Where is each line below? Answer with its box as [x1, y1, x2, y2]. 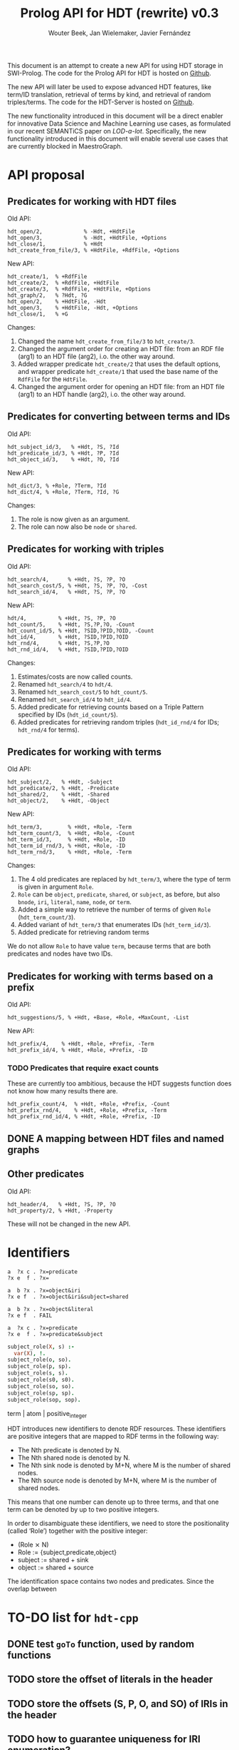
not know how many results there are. [7, 1087, 118, 1096]
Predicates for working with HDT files [7, 195, 177, 208]
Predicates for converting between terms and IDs [7, 410, 230, 423]
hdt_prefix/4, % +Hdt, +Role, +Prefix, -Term [7, 1041, 154, 1048]
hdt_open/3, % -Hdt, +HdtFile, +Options [7, 234, 167, 241]
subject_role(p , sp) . [7, 1363, 72, 1370]
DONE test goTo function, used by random [7, 1638, 194, 1650]
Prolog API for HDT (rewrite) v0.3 [20, 5, 219, 21]
